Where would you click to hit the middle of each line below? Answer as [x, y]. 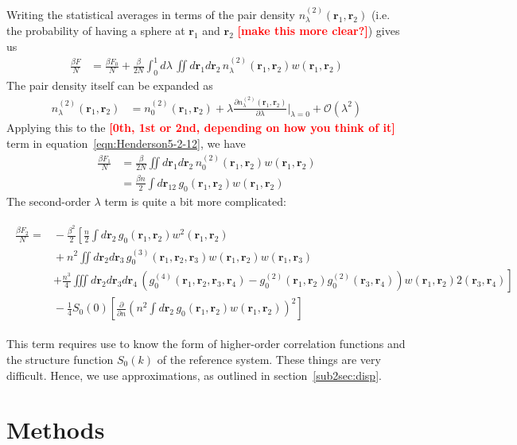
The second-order [49, 201]
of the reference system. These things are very [269, 359]
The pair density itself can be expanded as [110, 85]
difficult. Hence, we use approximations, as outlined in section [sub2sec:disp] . [194, 375]
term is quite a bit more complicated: [195, 201]
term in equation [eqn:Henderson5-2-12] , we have [126, 143]
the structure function [60, 359]
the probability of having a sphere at [96, 31]
